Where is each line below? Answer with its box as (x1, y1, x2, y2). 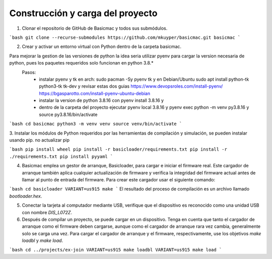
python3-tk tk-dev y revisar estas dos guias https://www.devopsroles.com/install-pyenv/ (39, 83, 223, 89)
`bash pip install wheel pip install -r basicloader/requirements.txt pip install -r (9, 147, 228, 152)
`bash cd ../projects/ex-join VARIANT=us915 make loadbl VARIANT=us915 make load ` (9, 247, 222, 253)
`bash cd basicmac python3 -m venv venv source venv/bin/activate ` (9, 121, 182, 127)
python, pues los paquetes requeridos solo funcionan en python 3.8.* (9, 60, 154, 66)
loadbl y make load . (22, 237, 63, 244)
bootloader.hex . (9, 193, 42, 199)
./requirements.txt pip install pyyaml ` (9, 154, 113, 159)
